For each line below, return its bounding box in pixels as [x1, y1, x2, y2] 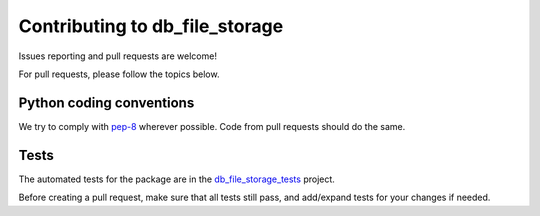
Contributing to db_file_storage [18, 15, 284, 37]
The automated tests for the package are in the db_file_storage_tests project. [18, 173, 335, 185]
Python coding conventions [18, 94, 195, 111]
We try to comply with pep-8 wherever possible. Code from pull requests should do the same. [18, 120, 406, 132]
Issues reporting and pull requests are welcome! [18, 50, 217, 62]
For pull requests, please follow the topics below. [18, 68, 220, 80]
